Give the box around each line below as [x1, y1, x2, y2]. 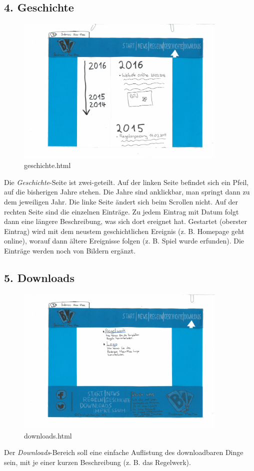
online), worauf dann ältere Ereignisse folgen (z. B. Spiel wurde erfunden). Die [4, 235, 244, 246]
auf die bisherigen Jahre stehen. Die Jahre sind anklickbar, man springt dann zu [4, 186, 250, 197]
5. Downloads [4, 269, 75, 285]
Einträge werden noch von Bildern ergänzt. [4, 245, 136, 255]
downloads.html [24, 430, 72, 440]
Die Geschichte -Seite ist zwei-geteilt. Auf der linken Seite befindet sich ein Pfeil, [4, 176, 249, 187]
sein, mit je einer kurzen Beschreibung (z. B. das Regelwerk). [4, 456, 191, 467]
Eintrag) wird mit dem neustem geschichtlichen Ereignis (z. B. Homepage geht [4, 225, 244, 236]
